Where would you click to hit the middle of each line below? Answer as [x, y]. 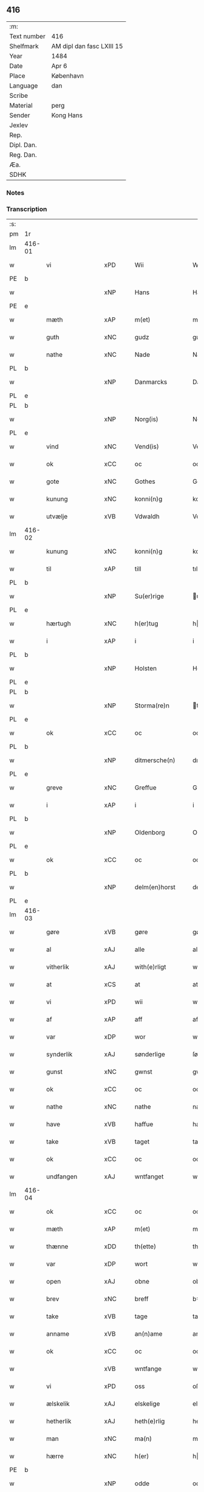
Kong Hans [67, 115]
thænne [57, 1246]
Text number [27, 36]
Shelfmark [24, 46]
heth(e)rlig [150, 1422]
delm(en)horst [155, 887]
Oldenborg [150, 833]
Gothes [145, 481]
